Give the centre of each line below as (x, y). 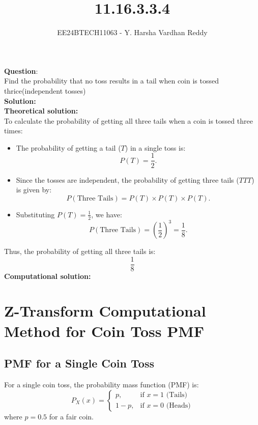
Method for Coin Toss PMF (104, 331)
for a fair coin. (71, 416)
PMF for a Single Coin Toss (79, 363)
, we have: (107, 214)
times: (13, 131)
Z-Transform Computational (105, 311)
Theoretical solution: (41, 111)
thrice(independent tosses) (45, 90)
